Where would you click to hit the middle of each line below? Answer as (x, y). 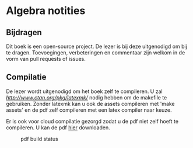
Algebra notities (46, 11)
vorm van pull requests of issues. (46, 59)
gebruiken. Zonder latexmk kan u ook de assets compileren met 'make (90, 104)
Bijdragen (24, 32)
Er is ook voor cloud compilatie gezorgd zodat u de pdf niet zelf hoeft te (92, 121)
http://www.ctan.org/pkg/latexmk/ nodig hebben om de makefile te (87, 97)
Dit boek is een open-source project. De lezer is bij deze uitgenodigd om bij (97, 46)
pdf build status (39, 139)
